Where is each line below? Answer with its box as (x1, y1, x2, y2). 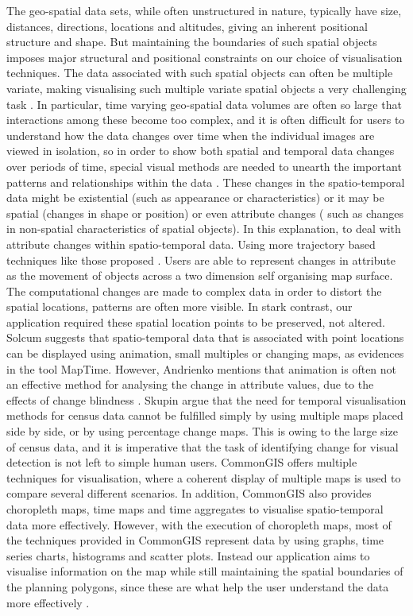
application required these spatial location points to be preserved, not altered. (6, 313, 385, 330)
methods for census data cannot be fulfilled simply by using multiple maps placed (6, 407, 403, 424)
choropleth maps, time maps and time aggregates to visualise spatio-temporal (6, 501, 384, 517)
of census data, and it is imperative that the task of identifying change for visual (6, 438, 399, 455)
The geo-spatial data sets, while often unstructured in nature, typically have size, (6, 2, 402, 18)
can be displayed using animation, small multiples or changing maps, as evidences (6, 345, 404, 362)
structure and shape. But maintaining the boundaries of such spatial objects (6, 33, 377, 50)
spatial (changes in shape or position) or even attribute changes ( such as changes (6, 204, 404, 221)
